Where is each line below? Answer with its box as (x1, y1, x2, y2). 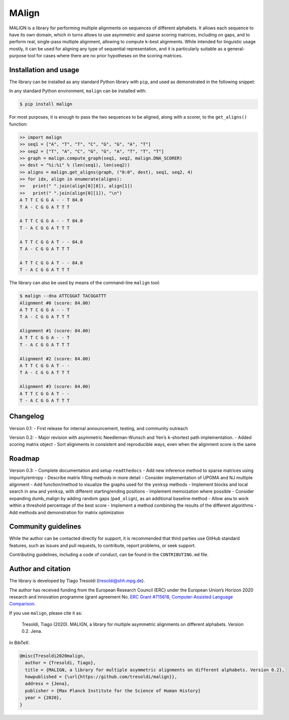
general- (227, 45, 245, 52)
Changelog (9, 412, 44, 421)
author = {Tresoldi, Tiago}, (25, 660, 96, 666)
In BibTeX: (9, 639, 30, 645)
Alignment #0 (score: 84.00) (19, 300, 91, 306)
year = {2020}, (25, 695, 62, 701)
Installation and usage (9, 65, 80, 74)
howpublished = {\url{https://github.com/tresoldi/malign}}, (25, 674, 178, 680)
